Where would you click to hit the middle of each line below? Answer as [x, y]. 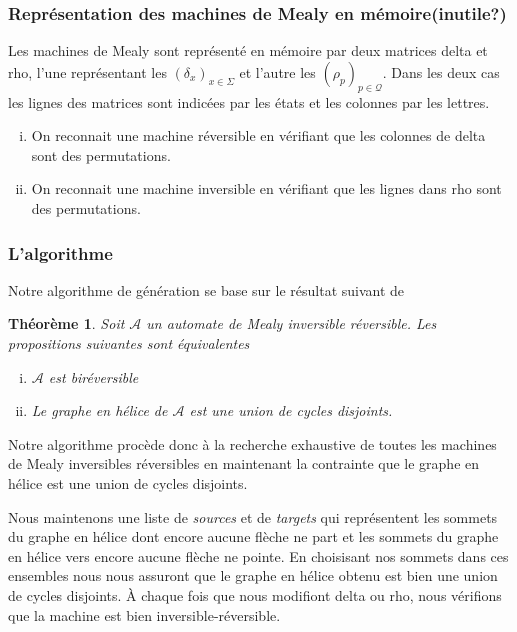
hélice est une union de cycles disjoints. [128, 482]
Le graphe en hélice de [99, 410]
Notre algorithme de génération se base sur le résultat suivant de [206, 289]
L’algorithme [60, 252]
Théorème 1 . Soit [66, 323]
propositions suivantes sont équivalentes [129, 342]
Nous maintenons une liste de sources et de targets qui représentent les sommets [253, 516]
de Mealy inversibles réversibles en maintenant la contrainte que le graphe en [244, 463]
